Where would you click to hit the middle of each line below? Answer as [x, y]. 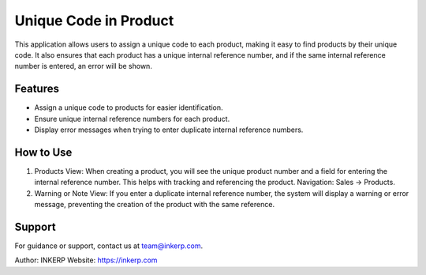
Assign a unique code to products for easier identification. [129, 107]
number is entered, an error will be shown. [84, 66]
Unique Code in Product [94, 21]
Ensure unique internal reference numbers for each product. [132, 119]
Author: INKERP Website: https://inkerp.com [86, 260]
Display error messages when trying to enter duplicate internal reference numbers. [169, 130]
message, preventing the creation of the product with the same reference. [155, 205]
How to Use [43, 152]
